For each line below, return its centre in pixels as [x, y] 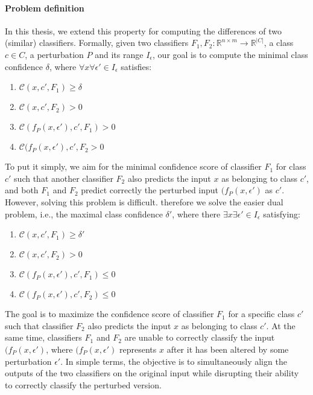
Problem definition [45, 8]
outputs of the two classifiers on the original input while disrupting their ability [152, 373]
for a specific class [261, 314]
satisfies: [136, 66]
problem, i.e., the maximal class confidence [84, 214]
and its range [119, 54]
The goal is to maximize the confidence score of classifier [109, 314]
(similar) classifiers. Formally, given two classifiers [97, 43]
